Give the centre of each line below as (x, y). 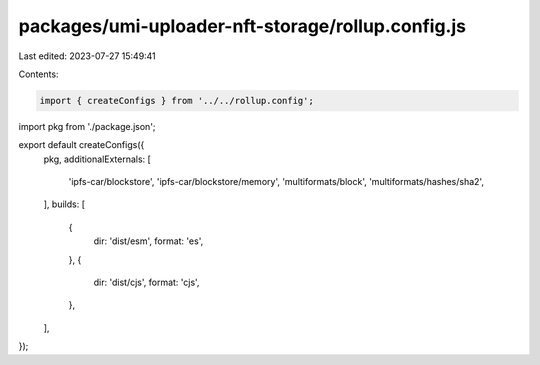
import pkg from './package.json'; (87, 126)
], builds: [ (64, 204)
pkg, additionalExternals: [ (97, 159)
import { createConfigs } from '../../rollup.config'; (176, 100)
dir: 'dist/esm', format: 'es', (148, 241)
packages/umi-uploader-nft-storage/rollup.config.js (242, 26)
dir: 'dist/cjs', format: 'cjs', (146, 282)
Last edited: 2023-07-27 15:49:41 (87, 56)
